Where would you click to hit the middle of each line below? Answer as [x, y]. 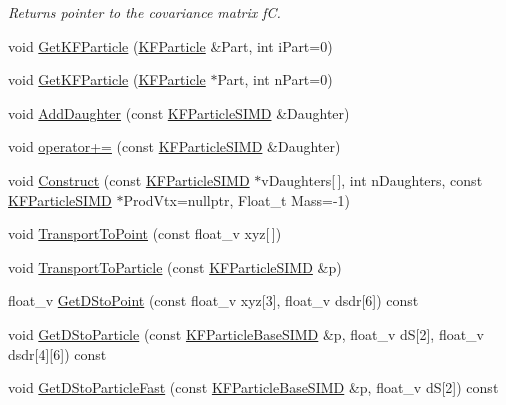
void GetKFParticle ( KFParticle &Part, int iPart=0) [170, 45]
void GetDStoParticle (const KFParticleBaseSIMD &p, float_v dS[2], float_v [246, 333]
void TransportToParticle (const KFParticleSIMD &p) [175, 266]
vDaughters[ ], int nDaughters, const [372, 179]
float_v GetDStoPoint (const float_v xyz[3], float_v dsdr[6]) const [213, 300]
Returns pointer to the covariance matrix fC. [144, 12]
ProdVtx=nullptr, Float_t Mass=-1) [236, 199]
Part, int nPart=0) [275, 79]
